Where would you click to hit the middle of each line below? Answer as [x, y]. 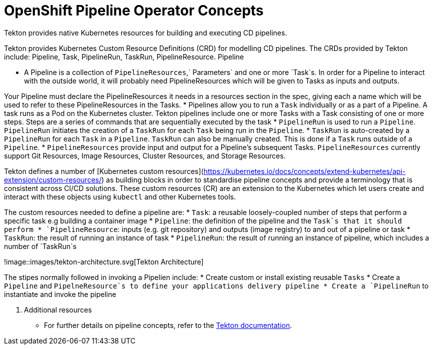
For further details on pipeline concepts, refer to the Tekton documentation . [168, 325]
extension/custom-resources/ [53, 179]
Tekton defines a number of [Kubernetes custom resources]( [104, 171]
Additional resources [58, 309]
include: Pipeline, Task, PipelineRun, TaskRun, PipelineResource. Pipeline [124, 56]
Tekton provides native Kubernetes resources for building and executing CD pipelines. [146, 32]
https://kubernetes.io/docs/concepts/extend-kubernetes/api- [304, 171]
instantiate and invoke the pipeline [60, 294]
